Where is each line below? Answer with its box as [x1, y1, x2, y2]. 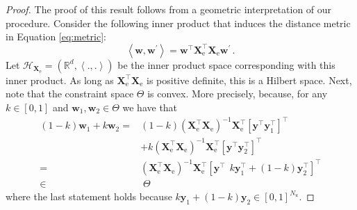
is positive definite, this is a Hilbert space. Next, [147, 72, 352, 87]
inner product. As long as [6, 72, 114, 87]
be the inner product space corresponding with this [117, 57, 335, 72]
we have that [122, 99, 178, 114]
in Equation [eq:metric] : [6, 29, 106, 44]
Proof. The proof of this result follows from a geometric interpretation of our [6, 2, 332, 16]
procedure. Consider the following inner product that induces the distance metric [6, 15, 351, 30]
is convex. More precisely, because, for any [147, 86, 328, 101]
